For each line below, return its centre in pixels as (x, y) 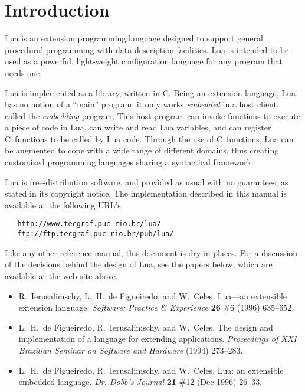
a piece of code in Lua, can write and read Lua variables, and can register (138, 127)
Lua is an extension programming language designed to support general (134, 38)
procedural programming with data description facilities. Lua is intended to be (147, 49)
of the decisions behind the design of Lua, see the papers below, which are (139, 264)
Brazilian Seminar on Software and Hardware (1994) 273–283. (131, 350)
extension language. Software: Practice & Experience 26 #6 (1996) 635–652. (156, 307)
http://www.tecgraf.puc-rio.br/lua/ (89, 224)
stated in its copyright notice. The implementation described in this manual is (146, 193)
